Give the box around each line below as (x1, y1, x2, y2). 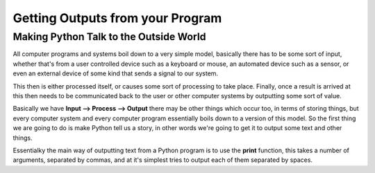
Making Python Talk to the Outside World (12, 30, 206, 43)
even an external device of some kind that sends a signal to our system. (12, 69, 219, 78)
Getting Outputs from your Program (12, 10, 222, 26)
